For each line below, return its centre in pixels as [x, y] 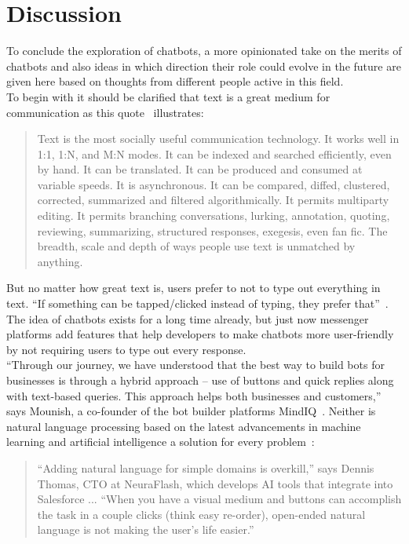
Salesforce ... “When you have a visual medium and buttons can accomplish [219, 499]
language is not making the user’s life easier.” [146, 529]
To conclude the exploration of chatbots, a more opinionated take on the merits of [204, 51]
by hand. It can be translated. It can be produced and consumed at [200, 169]
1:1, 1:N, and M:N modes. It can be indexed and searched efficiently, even [214, 153]
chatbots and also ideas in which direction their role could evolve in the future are [204, 66]
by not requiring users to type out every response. [126, 349]
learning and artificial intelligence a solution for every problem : [161, 442]
